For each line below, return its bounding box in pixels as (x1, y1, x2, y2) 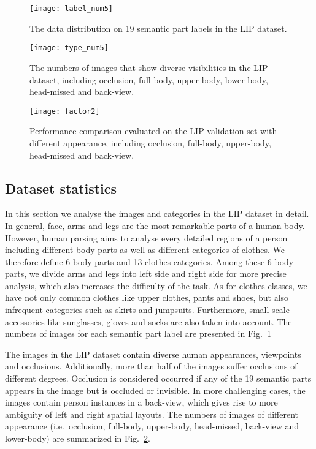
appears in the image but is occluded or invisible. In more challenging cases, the (5, 383, 306, 396)
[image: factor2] (29, 107, 100, 116)
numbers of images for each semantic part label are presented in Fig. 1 (5, 327, 271, 340)
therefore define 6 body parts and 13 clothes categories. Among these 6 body (5, 255, 294, 268)
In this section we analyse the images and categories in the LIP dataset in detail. (5, 207, 309, 220)
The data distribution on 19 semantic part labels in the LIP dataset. (29, 21, 287, 34)
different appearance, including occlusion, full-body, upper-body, (29, 136, 271, 149)
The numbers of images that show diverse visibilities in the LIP (29, 61, 268, 74)
